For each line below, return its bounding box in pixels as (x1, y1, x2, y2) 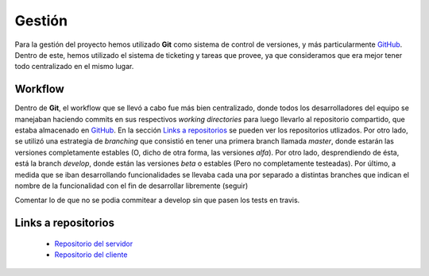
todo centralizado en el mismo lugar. (14, 62, 134, 71)
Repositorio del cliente (54, 250, 128, 259)
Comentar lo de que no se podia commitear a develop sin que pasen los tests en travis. (14, 195, 300, 205)
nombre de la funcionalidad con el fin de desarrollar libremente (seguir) (14, 181, 249, 190)
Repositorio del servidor (54, 239, 133, 248)
